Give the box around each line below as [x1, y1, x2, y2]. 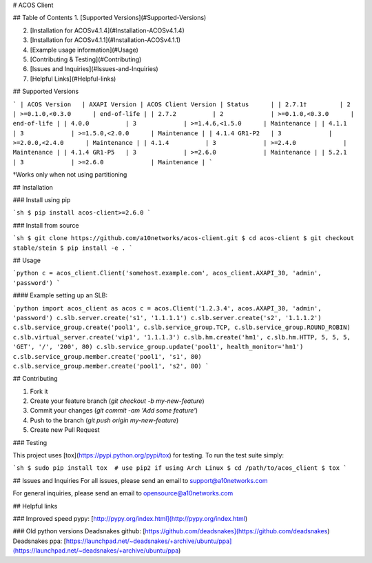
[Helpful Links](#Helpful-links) [30, 75, 116, 83]
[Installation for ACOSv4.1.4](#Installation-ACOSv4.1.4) [30, 26, 185, 34]
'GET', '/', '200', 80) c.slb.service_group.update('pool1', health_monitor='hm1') [12, 343, 304, 351]
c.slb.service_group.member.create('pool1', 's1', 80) [12, 353, 203, 360]
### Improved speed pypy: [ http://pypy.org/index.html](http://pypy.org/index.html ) [12, 514, 248, 522]
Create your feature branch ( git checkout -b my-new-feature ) [30, 397, 205, 405]
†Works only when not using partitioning [12, 170, 127, 179]
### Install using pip [12, 196, 71, 204]
